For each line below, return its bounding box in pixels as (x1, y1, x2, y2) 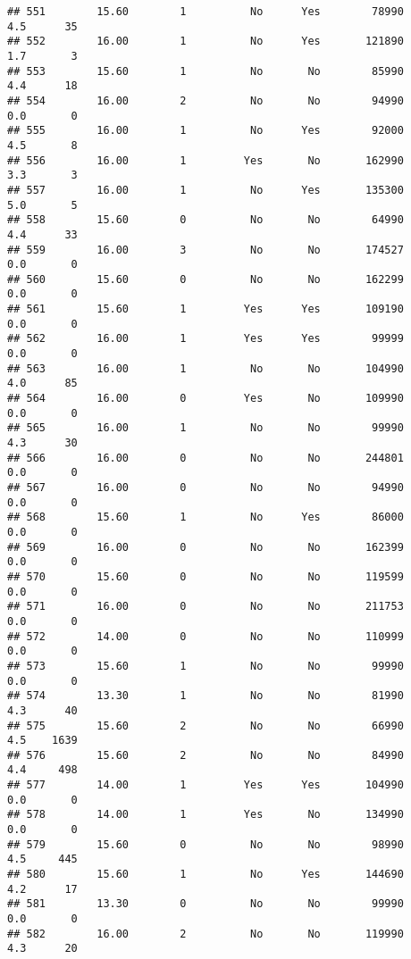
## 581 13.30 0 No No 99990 (7, 897, 404, 911)
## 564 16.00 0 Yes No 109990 (7, 392, 404, 405)
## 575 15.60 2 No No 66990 (7, 719, 404, 732)
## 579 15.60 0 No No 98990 (7, 838, 404, 851)
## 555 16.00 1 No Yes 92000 (7, 124, 404, 138)
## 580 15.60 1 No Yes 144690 (7, 868, 404, 881)
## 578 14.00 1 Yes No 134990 (7, 808, 404, 821)
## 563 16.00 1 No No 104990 (7, 362, 404, 375)
